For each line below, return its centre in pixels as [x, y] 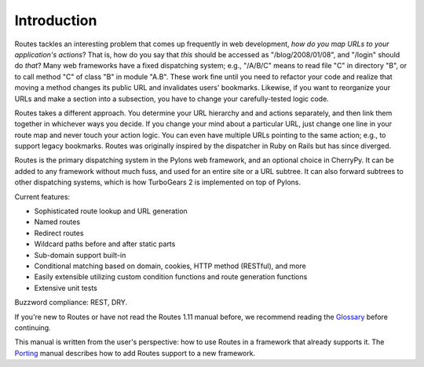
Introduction [56, 20]
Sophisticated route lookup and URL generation [111, 211]
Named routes [57, 222]
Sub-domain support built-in [80, 255]
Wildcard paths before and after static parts [105, 244]
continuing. [33, 327]
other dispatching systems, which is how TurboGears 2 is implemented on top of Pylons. [158, 182]
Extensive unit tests [66, 288]
